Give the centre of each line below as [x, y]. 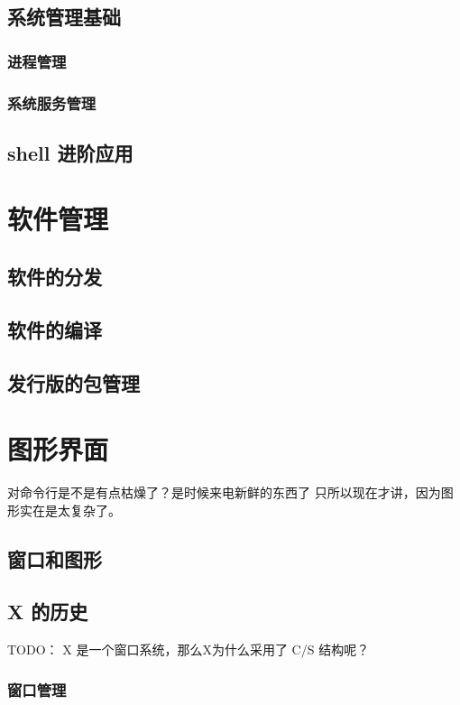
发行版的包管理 [74, 382]
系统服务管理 [52, 102]
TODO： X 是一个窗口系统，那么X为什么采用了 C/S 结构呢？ [189, 649]
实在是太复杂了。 [70, 510]
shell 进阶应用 [70, 152]
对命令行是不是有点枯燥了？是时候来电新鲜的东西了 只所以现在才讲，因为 [224, 492]
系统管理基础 [64, 17]
